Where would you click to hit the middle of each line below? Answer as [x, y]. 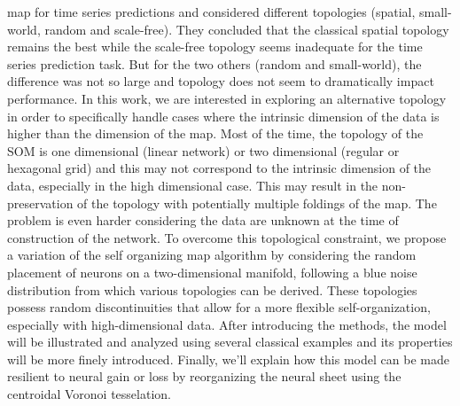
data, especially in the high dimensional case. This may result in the [193, 185]
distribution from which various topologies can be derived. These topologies [212, 289]
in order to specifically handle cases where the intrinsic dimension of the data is [223, 116]
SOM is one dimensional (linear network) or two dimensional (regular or [203, 150]
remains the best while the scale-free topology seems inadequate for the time [215, 47]
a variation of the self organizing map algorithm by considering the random [212, 255]
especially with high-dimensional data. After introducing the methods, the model [227, 324]
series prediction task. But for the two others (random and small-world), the [214, 63]
